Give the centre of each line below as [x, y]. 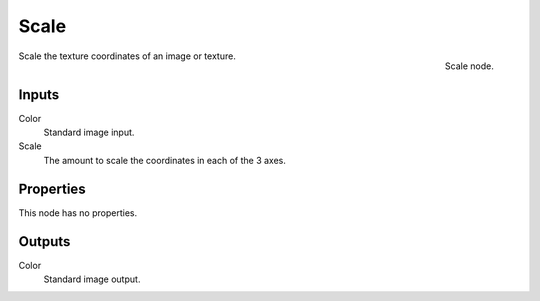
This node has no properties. [78, 212]
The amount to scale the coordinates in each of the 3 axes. [165, 160]
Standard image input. [89, 132]
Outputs [44, 241]
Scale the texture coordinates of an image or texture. [127, 56]
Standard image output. [92, 279]
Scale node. [469, 66]
